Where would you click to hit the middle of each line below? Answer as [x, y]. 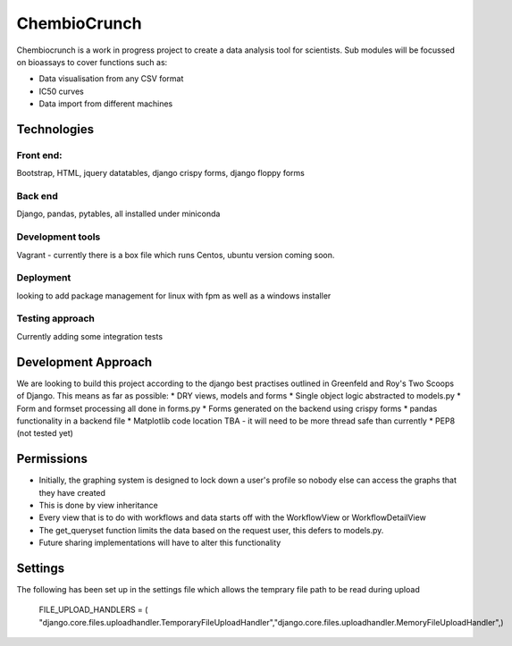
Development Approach [84, 362]
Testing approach [56, 319]
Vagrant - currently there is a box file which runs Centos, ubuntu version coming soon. [176, 255]
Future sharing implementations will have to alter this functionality [160, 543]
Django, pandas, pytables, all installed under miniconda [118, 214]
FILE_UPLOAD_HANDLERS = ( [93, 610]
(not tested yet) [45, 433]
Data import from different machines [106, 104]
